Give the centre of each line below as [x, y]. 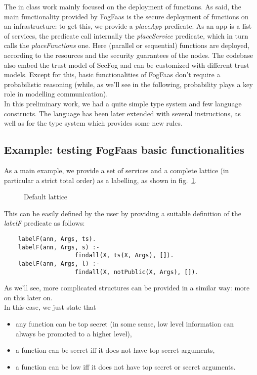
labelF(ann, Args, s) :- [59, 247]
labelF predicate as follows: [44, 223]
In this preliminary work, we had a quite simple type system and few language [123, 103]
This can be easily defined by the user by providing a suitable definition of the [123, 213]
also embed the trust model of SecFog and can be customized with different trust [127, 65]
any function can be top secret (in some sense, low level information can [125, 323]
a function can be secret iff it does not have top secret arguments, [115, 350]
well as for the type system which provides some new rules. [93, 123]
